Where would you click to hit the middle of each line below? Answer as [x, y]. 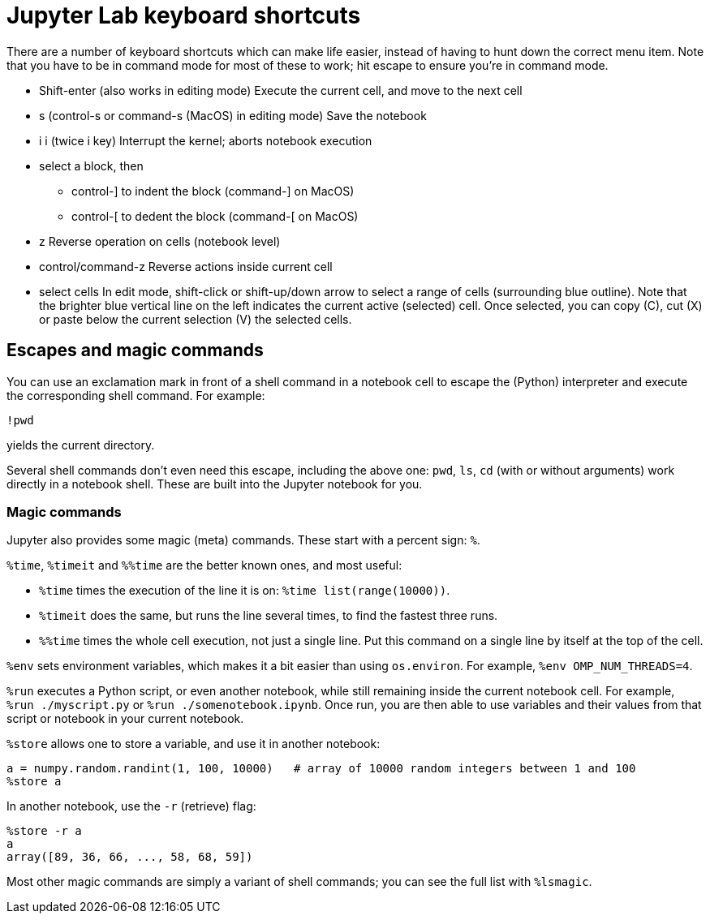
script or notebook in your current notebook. [125, 719]
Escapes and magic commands [135, 350]
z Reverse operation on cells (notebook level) [160, 241]
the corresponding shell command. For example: [136, 395]
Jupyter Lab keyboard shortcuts [184, 15]
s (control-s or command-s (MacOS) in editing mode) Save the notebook [233, 115]
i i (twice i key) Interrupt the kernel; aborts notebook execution [206, 140]
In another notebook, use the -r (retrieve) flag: [131, 806]
